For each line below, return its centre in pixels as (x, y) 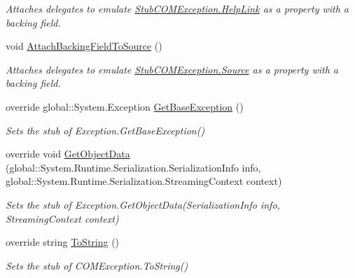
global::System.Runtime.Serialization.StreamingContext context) (144, 181)
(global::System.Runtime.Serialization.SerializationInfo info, (133, 167)
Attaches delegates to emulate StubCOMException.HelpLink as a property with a (177, 8)
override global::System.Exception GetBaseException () (125, 106)
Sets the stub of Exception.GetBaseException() (105, 130)
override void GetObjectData (68, 154)
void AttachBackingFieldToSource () (84, 46)
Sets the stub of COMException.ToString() (97, 265)
